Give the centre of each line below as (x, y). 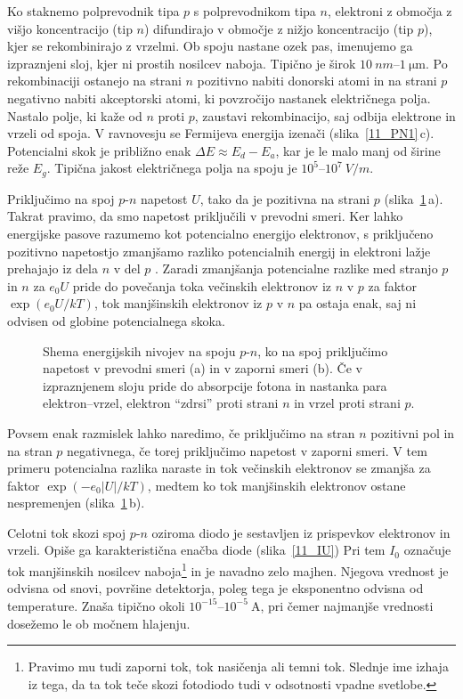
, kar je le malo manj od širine (358, 150)
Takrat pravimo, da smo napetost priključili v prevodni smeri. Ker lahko (205, 216)
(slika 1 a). (414, 198)
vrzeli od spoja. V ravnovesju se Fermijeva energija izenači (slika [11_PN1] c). (221, 133)
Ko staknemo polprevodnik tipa (93, 11)
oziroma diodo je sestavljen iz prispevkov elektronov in (301, 532)
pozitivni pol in (413, 432)
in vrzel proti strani (347, 403)
